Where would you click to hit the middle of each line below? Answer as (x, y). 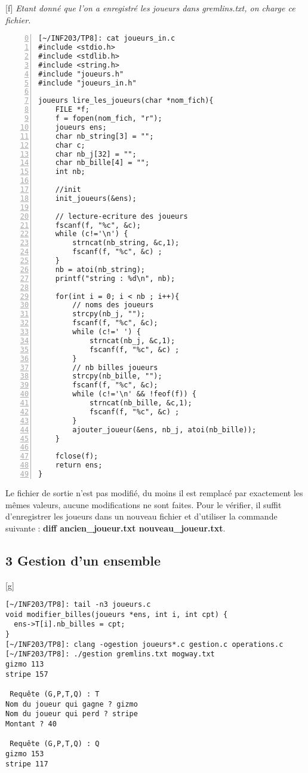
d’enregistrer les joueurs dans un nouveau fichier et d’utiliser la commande (141, 516)
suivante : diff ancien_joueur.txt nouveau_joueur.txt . (115, 528)
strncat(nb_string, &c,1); (126, 243)
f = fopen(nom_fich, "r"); (109, 119)
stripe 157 (27, 674)
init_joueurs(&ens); (96, 198)
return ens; (79, 465)
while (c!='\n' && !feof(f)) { (134, 394)
